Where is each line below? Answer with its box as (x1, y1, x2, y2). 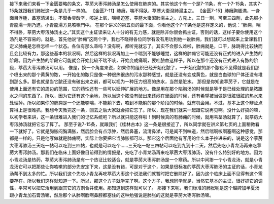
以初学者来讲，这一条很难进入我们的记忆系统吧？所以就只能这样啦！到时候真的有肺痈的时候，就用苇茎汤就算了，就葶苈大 (9, 114, 263, 120)
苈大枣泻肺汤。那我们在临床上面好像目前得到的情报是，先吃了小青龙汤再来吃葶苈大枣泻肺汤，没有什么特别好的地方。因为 (9, 149, 263, 155)
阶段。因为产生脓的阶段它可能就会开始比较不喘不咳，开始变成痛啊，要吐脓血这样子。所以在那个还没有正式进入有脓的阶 (9, 57, 258, 63)
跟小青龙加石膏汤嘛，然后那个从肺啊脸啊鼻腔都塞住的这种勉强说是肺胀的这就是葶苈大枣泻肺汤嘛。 (9, 192, 214, 198)
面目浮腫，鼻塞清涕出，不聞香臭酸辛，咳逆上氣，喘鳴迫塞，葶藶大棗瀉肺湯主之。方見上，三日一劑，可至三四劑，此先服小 (9, 15, 263, 21)
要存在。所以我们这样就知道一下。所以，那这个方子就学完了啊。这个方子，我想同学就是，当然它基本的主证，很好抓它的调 (9, 178, 263, 184)
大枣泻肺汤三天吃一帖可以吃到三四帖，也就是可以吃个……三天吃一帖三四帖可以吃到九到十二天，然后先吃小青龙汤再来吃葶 (9, 142, 262, 148)
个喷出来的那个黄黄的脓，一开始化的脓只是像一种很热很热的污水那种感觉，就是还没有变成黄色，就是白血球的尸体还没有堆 (9, 71, 263, 77)
